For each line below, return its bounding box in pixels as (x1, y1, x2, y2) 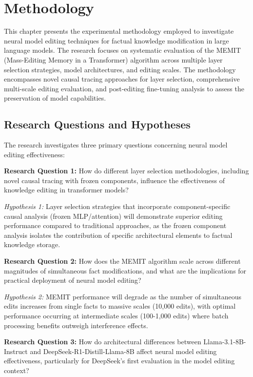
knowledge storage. (4, 239, 60, 250)
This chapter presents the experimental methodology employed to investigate (4, 26, 234, 36)
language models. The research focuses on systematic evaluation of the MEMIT (4, 45, 241, 55)
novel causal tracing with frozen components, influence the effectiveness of (4, 175, 225, 185)
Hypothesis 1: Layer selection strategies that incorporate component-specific (4, 201, 231, 211)
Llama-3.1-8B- (203, 336, 246, 347)
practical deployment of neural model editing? (4, 275, 141, 285)
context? (4, 365, 29, 375)
